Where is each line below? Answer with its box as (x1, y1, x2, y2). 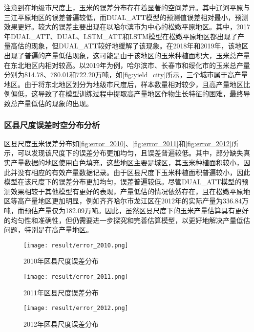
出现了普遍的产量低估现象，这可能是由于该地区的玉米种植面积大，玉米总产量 (4, 50, 250, 60)
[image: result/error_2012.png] (23, 305, 128, 312)
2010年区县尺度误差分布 (23, 256, 99, 266)
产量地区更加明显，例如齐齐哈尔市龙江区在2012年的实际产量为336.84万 (24, 196, 249, 206)
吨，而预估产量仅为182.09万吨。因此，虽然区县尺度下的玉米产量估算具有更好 (4, 205, 249, 215)
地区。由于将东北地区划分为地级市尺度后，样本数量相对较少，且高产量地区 (4, 79, 243, 89)
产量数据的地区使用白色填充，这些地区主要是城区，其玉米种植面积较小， (10, 157, 243, 167)
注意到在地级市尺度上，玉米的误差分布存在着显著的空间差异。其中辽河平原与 (4, 2, 250, 12)
